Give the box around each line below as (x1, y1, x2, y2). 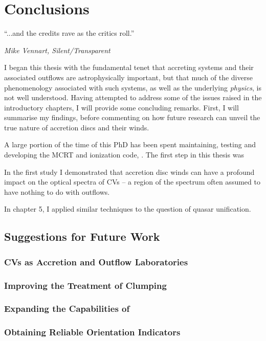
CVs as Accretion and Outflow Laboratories (4, 255, 188, 268)
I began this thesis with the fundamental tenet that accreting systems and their (4, 62, 254, 73)
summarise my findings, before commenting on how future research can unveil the (4, 112, 260, 123)
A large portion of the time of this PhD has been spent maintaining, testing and (4, 139, 256, 150)
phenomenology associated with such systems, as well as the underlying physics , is (4, 82, 261, 93)
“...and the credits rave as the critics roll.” (4, 28, 135, 38)
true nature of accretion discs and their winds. (4, 122, 149, 132)
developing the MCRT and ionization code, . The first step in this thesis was (4, 149, 244, 160)
